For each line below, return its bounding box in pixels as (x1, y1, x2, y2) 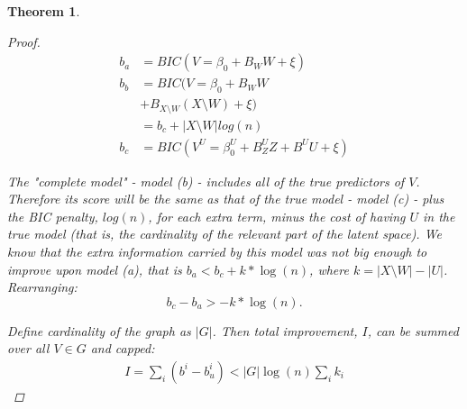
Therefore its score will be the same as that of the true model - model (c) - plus (7, 189, 444, 208)
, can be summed (367, 321, 459, 340)
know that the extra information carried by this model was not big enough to (7, 241, 427, 260)
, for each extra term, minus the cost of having (148, 206, 406, 225)
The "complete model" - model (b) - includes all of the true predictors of (7, 171, 405, 190)
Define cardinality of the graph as (7, 321, 191, 340)
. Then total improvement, (212, 321, 358, 340)
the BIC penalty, (7, 206, 98, 225)
